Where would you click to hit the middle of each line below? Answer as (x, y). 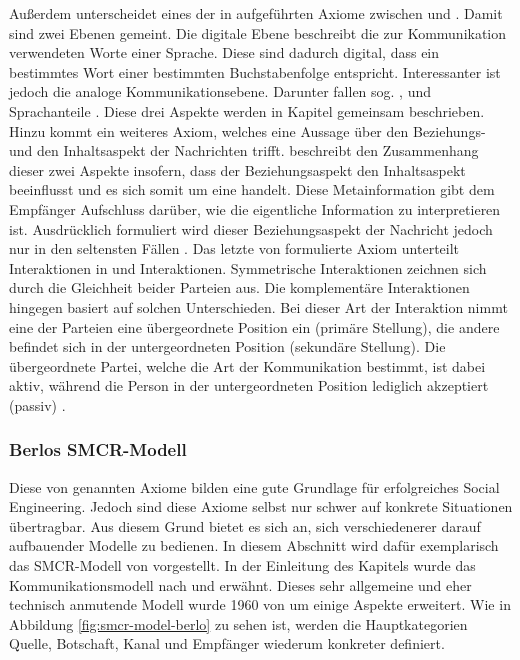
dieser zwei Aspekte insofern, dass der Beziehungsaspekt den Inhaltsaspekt (237, 169)
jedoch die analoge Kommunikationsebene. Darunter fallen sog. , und (220, 91)
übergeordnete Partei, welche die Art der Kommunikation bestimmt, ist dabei (247, 365)
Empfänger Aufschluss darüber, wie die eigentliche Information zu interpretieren (255, 208)
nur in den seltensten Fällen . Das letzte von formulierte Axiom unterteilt (234, 248)
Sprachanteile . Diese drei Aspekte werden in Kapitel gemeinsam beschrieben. (247, 110)
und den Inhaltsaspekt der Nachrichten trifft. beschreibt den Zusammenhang (244, 150)
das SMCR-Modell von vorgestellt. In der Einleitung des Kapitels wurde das (242, 565)
